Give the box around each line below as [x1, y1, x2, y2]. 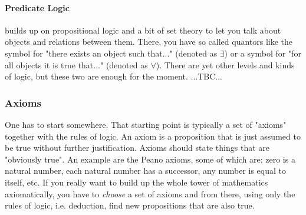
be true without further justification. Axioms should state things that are [5, 141, 269, 154]
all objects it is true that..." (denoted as [5, 58, 148, 71]
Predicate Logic [5, 1, 70, 14]
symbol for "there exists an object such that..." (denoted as [5, 47, 218, 59]
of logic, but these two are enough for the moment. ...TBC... [5, 70, 222, 82]
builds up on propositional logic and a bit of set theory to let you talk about [5, 24, 281, 36]
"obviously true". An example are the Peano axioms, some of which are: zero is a [5, 153, 295, 165]
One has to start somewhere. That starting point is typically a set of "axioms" [5, 118, 287, 130]
